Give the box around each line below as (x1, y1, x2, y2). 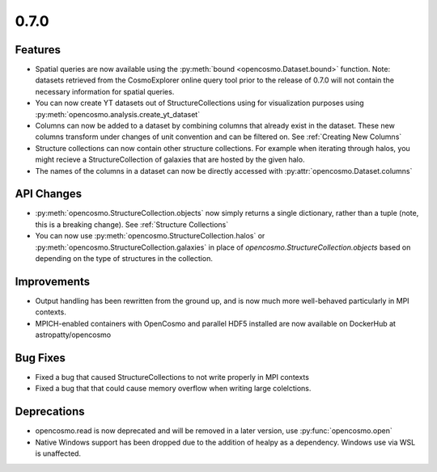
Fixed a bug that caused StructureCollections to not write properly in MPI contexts (35, 373, 309, 382)
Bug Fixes (15, 351, 66, 365)
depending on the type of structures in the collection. (35, 254, 214, 263)
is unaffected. (35, 449, 81, 458)
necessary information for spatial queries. (35, 86, 175, 96)
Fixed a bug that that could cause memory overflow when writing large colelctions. (35, 384, 312, 394)
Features (15, 43, 61, 57)
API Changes (15, 187, 83, 201)
